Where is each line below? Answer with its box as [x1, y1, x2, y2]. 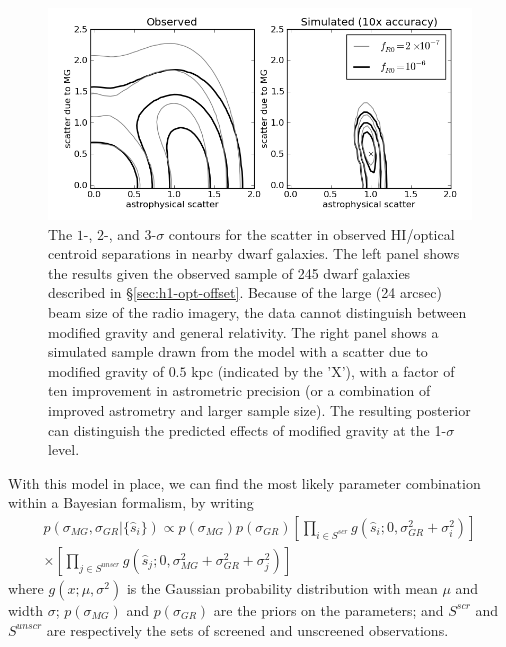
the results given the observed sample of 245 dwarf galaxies [48, 262, 411, 283]
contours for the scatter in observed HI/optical [168, 223, 455, 244]
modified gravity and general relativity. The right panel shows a [48, 321, 439, 342]
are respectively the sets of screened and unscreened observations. [46, 619, 449, 640]
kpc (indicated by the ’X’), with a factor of [191, 360, 455, 381]
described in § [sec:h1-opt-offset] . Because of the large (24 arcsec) [48, 282, 442, 303]
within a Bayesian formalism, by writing [8, 492, 254, 513]
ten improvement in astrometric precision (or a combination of [48, 380, 431, 401]
